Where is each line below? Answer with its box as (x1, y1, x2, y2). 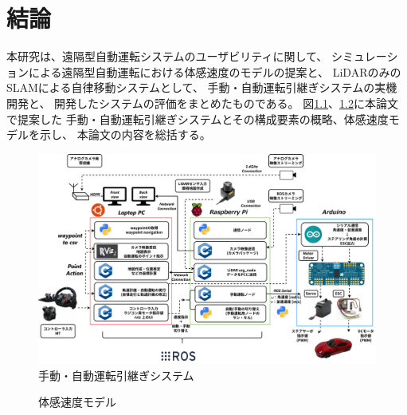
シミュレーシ (331, 48, 398, 65)
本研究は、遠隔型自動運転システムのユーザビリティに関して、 (6, 48, 328, 65)
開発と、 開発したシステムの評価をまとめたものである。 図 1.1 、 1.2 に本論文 (6, 94, 399, 111)
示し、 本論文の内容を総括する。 (39, 126, 211, 143)
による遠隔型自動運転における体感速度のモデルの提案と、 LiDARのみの (28, 63, 401, 80)
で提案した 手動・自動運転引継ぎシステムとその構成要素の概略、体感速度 (6, 110, 389, 127)
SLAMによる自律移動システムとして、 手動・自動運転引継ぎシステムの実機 (6, 79, 397, 96)
